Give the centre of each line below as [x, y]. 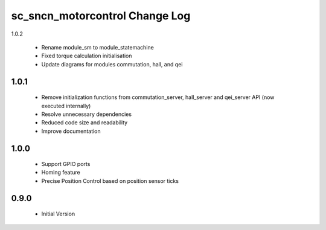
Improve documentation [71, 131]
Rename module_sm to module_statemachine [97, 47]
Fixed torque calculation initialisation [87, 56]
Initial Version [58, 214]
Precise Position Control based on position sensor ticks [110, 180]
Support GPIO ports [66, 164]
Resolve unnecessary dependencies [87, 114]
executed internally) [66, 106]
